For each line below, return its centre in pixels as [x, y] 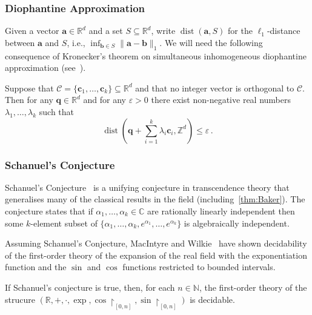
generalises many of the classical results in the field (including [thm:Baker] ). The [155, 199]
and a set [106, 31]
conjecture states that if [49, 211]
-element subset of [64, 223]
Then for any [29, 100]
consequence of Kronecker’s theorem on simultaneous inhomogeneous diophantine [156, 55]
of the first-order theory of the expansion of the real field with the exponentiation [156, 255]
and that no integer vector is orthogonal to [215, 88]
